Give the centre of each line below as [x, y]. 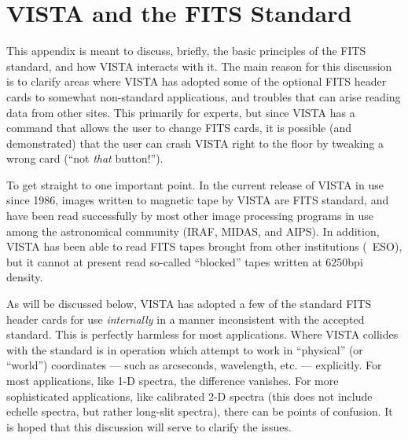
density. [25, 277]
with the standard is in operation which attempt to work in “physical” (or [185, 349]
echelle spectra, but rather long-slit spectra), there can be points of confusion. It [200, 411]
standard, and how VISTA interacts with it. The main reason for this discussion [199, 66]
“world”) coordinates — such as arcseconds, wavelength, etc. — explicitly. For [194, 365]
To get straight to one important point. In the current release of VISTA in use [195, 184]
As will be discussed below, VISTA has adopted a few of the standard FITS [189, 304]
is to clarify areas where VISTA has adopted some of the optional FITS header [197, 81]
